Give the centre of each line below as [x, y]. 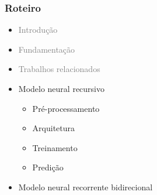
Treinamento [55, 147]
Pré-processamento [66, 108]
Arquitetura [54, 128]
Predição [48, 167]
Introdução [38, 30]
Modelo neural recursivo [62, 88]
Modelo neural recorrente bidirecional [86, 187]
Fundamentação [47, 49]
